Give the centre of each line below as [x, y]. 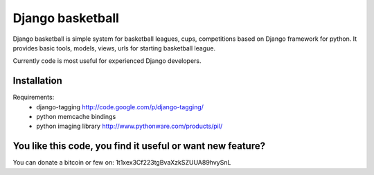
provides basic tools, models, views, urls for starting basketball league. [114, 48]
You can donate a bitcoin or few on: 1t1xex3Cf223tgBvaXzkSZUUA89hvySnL [122, 163]
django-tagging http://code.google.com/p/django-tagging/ [120, 107]
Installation [37, 81]
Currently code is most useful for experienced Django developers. [107, 61]
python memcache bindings [76, 117]
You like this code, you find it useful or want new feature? [139, 146]
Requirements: [34, 98]
